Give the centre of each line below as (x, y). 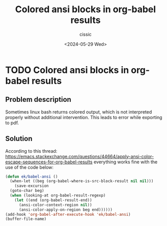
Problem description (38, 100)
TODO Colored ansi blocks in (67, 70)
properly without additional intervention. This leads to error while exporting (84, 117)
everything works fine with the (126, 162)
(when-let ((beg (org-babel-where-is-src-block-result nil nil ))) (82, 181)
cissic (86, 34)
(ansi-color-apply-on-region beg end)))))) (66, 210)
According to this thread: (31, 151)
